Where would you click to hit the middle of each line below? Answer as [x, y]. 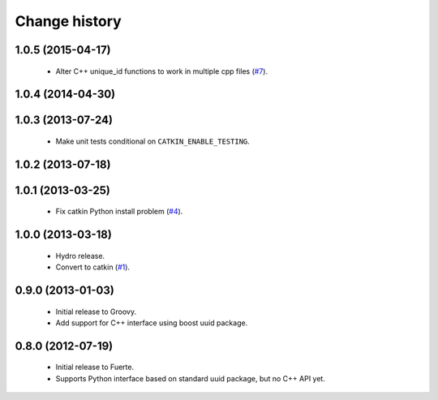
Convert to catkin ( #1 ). [92, 267]
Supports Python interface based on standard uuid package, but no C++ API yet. [191, 378]
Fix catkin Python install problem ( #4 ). [119, 212]
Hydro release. [80, 256]
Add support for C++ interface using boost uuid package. [152, 323]
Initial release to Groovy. [96, 312]
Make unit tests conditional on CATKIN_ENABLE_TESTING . [153, 141]
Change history [68, 21]
